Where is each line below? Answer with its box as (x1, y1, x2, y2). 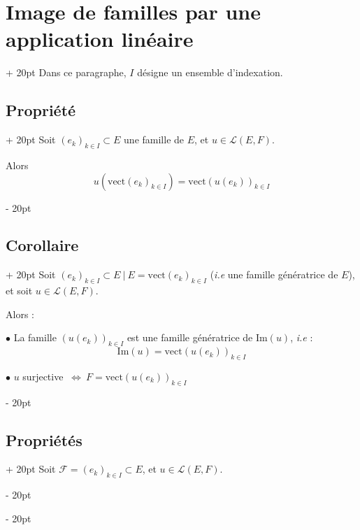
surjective (22, 368, 64, 383)
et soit (6, 283, 33, 298)
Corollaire (6, 234, 79, 256)
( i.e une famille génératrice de (210, 267, 338, 282)
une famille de (124, 132, 185, 147)
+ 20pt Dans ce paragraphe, (6, 65, 127, 80)
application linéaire (6, 24, 194, 53)
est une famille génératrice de (127, 330, 253, 345)
